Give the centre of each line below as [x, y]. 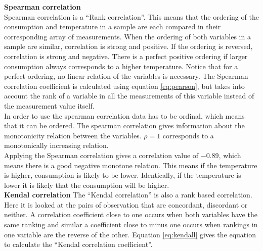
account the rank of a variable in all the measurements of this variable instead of [129, 96]
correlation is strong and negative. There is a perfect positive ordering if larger [126, 56]
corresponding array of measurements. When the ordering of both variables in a [127, 36]
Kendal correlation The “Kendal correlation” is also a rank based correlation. [128, 195]
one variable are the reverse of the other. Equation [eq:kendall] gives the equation [130, 234]
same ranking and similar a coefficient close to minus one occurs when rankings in [131, 224]
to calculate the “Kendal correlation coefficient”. [78, 244]
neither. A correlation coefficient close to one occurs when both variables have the [131, 214]
